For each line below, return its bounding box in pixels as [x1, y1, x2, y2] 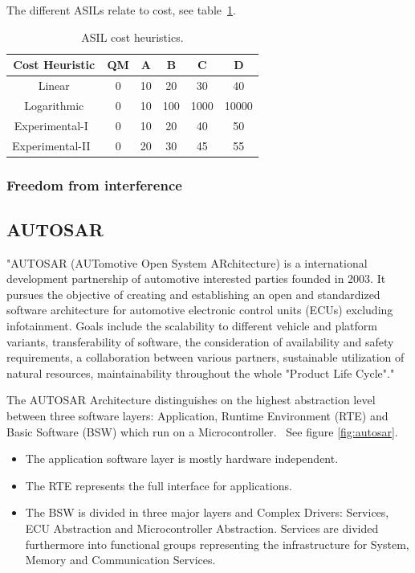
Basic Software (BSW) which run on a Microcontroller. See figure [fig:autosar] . [6, 423, 398, 440]
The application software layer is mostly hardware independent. [25, 450, 339, 467]
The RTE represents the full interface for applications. [25, 477, 292, 493]
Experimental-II [12, 137, 91, 153]
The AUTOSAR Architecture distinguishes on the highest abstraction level [6, 391, 376, 408]
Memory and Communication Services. [25, 551, 216, 568]
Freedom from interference [6, 174, 182, 194]
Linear [38, 77, 70, 94]
